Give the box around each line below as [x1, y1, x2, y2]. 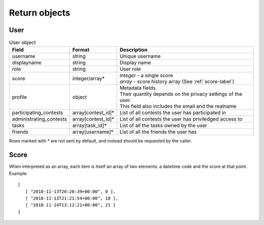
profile [12, 94, 27, 101]
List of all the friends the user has [119, 128, 197, 135]
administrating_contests [12, 116, 67, 123]
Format [72, 46, 90, 53]
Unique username [119, 53, 161, 60]
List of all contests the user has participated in [119, 109, 226, 116]
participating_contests [12, 109, 64, 116]
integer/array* [72, 75, 105, 82]
